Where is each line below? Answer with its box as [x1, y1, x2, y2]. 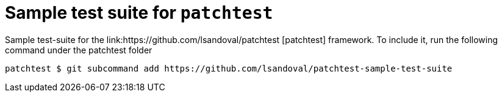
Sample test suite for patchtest [5, 2, 273, 23]
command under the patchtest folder [5, 44, 152, 55]
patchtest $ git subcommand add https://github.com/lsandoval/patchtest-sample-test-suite [5, 63, 453, 73]
